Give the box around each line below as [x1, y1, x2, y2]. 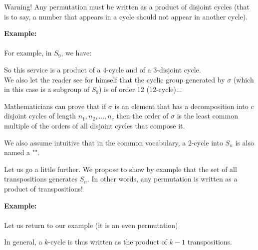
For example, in [4, 47, 52, 58]
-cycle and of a [106, 64, 151, 74]
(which [233, 74, 254, 84]
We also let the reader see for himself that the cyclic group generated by [4, 74, 225, 84]
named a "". [4, 147, 40, 157]
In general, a [4, 236, 42, 247]
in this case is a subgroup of [4, 84, 90, 94]
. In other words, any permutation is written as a [87, 173, 238, 184]
